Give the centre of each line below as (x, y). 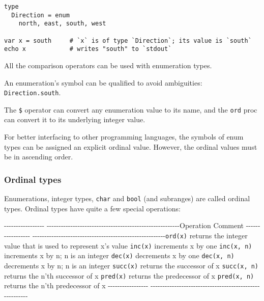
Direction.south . (33, 92)
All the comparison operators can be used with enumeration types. (108, 65)
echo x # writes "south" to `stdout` (88, 49)
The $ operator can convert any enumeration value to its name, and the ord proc (131, 109)
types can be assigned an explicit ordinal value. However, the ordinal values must (131, 146)
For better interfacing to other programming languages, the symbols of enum (124, 137)
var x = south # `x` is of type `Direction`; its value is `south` (128, 40)
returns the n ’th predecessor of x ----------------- (76, 285)
